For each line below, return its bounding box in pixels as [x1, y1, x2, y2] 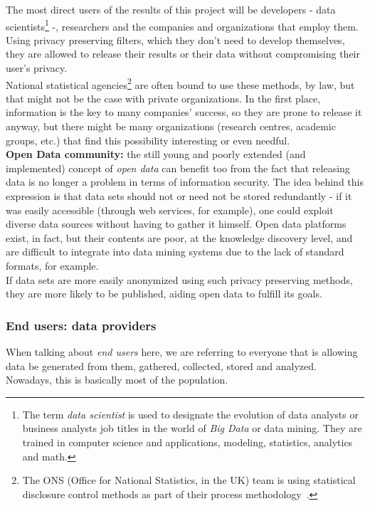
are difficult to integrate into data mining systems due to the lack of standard [6, 244, 344, 259]
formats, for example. [6, 258, 99, 273]
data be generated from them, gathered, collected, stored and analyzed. [6, 358, 317, 373]
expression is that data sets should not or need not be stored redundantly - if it [6, 189, 352, 204]
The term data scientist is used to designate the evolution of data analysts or [22, 406, 359, 421]
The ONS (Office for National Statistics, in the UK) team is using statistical [22, 473, 356, 487]
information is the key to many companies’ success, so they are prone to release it [6, 105, 362, 120]
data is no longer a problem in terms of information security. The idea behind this [6, 174, 364, 189]
